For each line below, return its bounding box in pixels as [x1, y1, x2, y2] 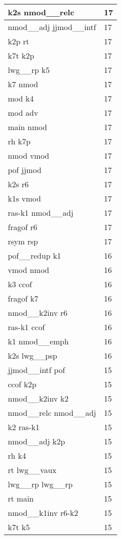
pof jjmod [8, 164, 42, 175]
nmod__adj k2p [8, 436, 65, 447]
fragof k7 [8, 293, 38, 304]
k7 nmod [8, 78, 38, 90]
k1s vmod [8, 193, 41, 204]
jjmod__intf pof [8, 364, 65, 375]
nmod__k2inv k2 [8, 393, 69, 404]
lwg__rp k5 [8, 64, 50, 75]
